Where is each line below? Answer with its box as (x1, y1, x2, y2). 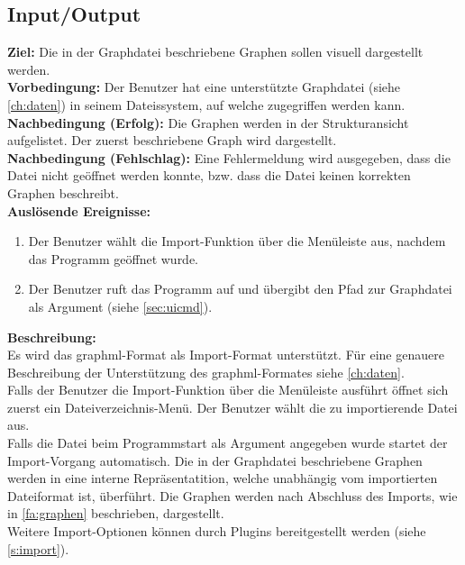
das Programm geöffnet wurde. (28, 249, 199, 268)
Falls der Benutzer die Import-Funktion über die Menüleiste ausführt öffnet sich (7, 380, 449, 399)
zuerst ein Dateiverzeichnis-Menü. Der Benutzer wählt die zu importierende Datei (7, 397, 458, 416)
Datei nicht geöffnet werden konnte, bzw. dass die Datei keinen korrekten (7, 166, 411, 185)
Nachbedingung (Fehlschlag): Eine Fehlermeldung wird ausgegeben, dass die (7, 148, 451, 167)
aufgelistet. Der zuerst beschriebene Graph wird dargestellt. (7, 131, 337, 150)
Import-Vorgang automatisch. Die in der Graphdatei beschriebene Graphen (7, 451, 423, 469)
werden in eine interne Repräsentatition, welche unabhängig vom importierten (7, 469, 438, 488)
